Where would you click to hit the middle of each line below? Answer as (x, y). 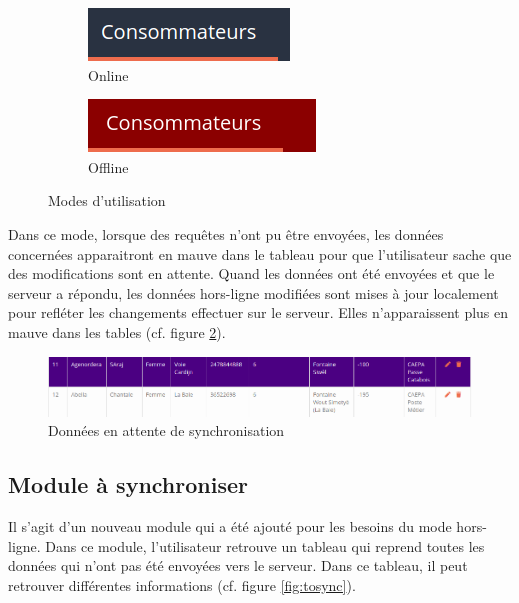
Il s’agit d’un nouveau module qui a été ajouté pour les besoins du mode (230, 526)
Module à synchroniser (128, 484)
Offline (108, 166)
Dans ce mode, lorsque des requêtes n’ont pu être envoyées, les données (226, 233)
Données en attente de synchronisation (166, 430)
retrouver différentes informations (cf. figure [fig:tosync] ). (182, 584)
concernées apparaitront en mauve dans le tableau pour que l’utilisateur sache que (260, 253)
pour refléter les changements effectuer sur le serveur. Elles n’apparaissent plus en (258, 312)
